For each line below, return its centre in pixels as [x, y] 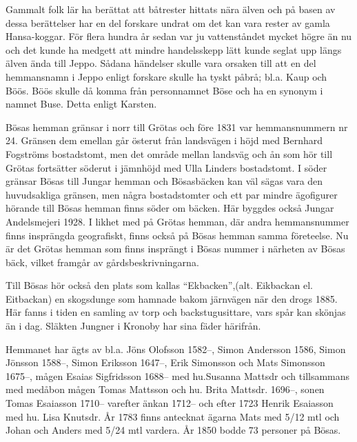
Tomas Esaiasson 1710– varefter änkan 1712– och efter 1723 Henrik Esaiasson [170, 403]
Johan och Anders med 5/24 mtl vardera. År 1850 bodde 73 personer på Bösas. [173, 430]
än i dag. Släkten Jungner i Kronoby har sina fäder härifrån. [133, 326]
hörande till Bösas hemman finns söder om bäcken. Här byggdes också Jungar [170, 208]
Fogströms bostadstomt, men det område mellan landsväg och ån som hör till [169, 153]
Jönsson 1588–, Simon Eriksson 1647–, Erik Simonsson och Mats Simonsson [165, 362]
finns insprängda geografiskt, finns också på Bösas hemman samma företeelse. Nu [177, 235]
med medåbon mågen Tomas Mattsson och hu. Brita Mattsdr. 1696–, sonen [165, 389]
